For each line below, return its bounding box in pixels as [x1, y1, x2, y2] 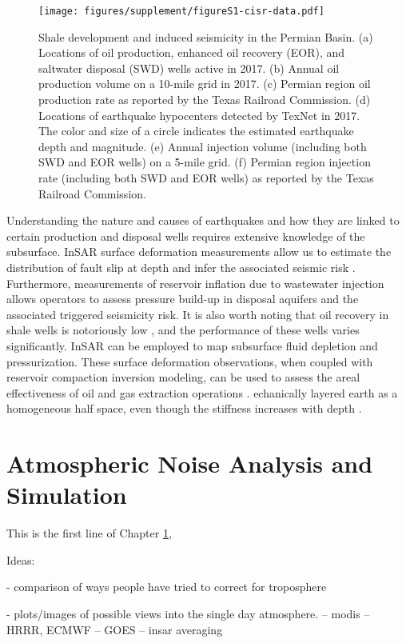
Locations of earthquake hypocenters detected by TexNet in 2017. [38, 106, 360, 123]
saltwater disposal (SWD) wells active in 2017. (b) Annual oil [38, 59, 340, 76]
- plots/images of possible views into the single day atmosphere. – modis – [6, 605, 370, 621]
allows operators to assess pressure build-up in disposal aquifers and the [6, 290, 359, 307]
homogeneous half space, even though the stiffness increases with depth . [6, 400, 362, 417]
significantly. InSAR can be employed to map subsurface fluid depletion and [6, 337, 378, 353]
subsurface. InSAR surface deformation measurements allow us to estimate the [6, 243, 392, 260]
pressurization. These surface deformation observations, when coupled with [6, 353, 373, 369]
